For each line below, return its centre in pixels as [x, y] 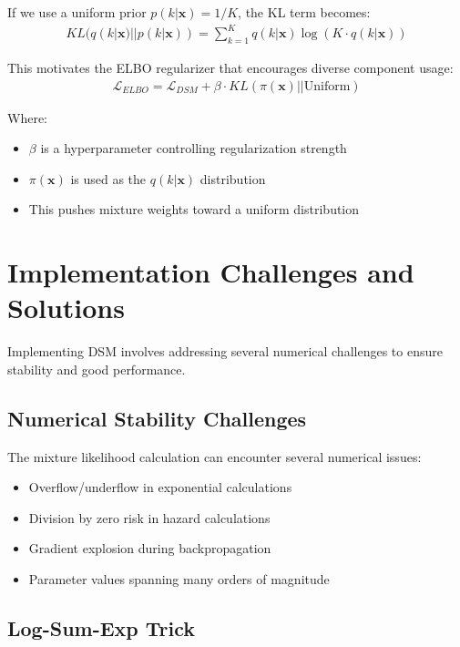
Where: [27, 117]
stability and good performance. [97, 369]
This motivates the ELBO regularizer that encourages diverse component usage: [230, 67]
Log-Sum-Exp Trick [102, 627]
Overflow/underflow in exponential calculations [160, 487]
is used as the [108, 178]
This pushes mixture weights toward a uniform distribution [194, 209]
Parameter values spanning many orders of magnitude [179, 579]
